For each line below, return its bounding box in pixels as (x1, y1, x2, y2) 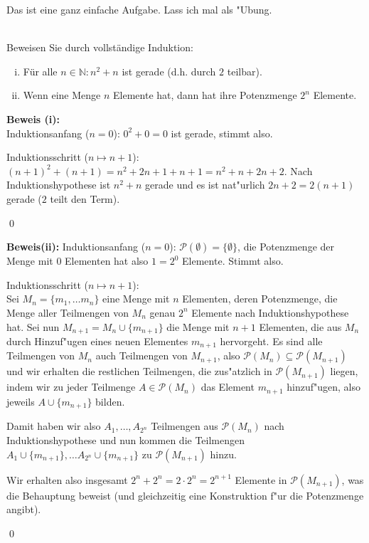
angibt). (6, 502, 41, 517)
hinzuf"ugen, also (287, 379, 360, 394)
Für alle (23, 63, 58, 78)
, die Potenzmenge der (237, 239, 335, 254)
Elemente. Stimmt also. (182, 253, 284, 268)
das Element (200, 379, 255, 394)
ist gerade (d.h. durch (122, 63, 216, 78)
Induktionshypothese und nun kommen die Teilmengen (6, 432, 245, 447)
